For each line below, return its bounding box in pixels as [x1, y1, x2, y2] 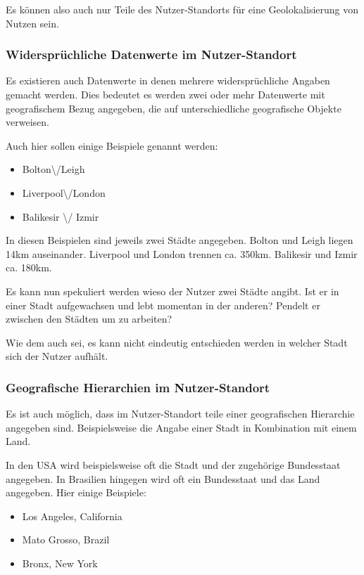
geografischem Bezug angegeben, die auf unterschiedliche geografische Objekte [6, 101, 341, 115]
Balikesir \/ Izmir [22, 209, 99, 224]
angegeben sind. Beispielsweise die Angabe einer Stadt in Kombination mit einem [6, 420, 357, 434]
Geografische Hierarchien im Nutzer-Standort [6, 378, 270, 396]
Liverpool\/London [22, 185, 106, 200]
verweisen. [6, 115, 49, 129]
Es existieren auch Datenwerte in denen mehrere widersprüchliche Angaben [6, 73, 330, 88]
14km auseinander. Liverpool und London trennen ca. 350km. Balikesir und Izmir [6, 246, 358, 261]
